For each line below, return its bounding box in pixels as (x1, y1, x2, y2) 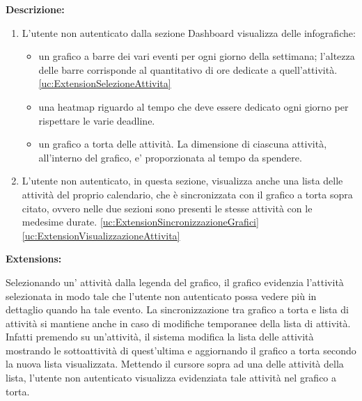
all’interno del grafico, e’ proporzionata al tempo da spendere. (38, 150, 302, 164)
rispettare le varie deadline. (38, 113, 155, 127)
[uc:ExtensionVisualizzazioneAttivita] (22, 228, 180, 242)
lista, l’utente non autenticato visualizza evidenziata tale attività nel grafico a (6, 370, 337, 385)
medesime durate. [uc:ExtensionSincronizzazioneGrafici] (22, 214, 259, 229)
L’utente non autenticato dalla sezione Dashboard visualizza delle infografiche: (22, 25, 356, 40)
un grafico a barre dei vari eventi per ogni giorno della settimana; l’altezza (38, 49, 355, 63)
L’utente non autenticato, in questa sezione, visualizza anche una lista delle (22, 173, 343, 188)
